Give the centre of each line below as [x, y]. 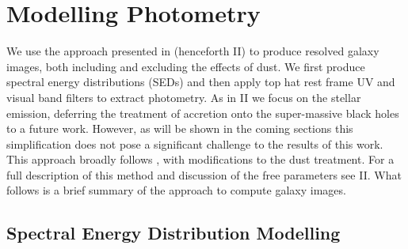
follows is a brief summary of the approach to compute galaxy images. [176, 190]
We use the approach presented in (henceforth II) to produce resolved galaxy [193, 51]
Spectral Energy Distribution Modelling [173, 233]
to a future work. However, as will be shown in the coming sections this [180, 128]
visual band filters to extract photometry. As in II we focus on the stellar [184, 97]
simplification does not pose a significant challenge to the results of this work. [195, 143]
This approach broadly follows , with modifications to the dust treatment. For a [200, 159]
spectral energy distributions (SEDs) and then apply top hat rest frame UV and [201, 82]
